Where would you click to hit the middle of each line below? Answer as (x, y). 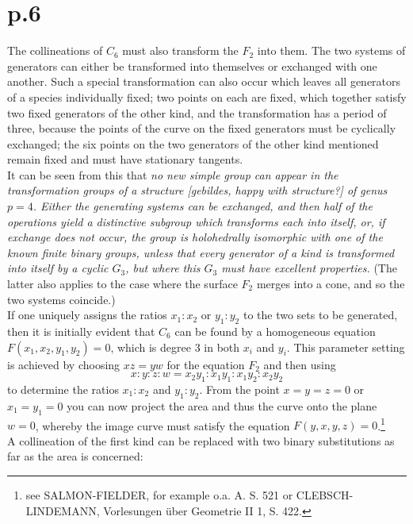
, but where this (163, 268)
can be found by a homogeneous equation (275, 331)
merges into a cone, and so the (331, 284)
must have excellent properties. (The (309, 268)
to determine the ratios (63, 389)
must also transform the (180, 50)
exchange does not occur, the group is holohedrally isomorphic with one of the (195, 237)
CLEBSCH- (325, 495)
